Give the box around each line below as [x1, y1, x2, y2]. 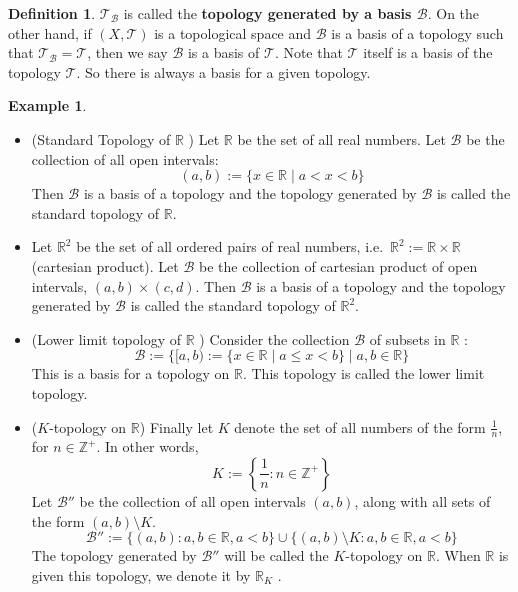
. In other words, [96, 436, 199, 457]
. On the [427, 3, 480, 23]
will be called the [224, 545, 329, 566]
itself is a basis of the [363, 42, 493, 63]
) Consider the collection [199, 328, 350, 349]
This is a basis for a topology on [31, 363, 230, 384]
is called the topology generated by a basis [123, 3, 412, 23]
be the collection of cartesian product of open [199, 255, 478, 276]
